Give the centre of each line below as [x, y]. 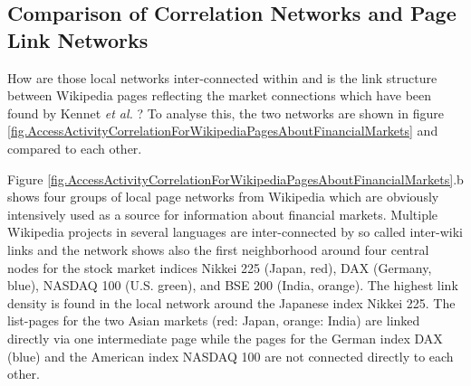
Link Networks [78, 39]
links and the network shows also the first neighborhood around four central [218, 249]
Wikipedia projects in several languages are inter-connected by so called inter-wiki [235, 232]
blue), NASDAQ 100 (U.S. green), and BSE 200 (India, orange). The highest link [233, 285]
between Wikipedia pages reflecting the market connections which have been [220, 95]
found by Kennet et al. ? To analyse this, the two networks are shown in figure [226, 113]
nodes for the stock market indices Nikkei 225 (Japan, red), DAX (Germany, [220, 267]
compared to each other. [75, 148]
